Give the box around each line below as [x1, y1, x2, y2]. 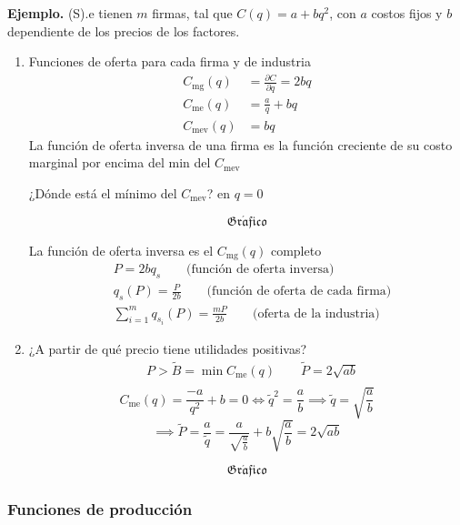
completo [270, 240, 322, 259]
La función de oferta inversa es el [28, 240, 214, 259]
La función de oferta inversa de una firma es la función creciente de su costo [28, 135, 453, 154]
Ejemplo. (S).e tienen [7, 4, 133, 22]
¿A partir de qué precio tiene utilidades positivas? [28, 339, 307, 358]
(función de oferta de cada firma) [206, 285, 392, 298]
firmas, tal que [152, 4, 233, 22]
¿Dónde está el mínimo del [28, 183, 177, 202]
